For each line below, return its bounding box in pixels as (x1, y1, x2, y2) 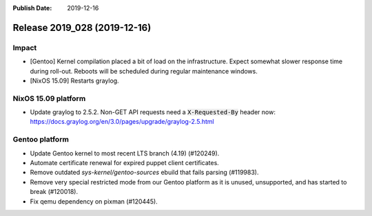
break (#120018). (30, 188, 79, 196)
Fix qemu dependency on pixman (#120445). (30, 197, 158, 206)
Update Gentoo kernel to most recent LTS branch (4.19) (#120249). (30, 149, 220, 158)
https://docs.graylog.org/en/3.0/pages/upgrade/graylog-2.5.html (30, 118, 214, 126)
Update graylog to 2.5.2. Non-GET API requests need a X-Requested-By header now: (30, 108, 276, 116)
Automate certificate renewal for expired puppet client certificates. (30, 159, 220, 166)
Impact (12, 43, 37, 52)
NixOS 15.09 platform (12, 94, 86, 103)
